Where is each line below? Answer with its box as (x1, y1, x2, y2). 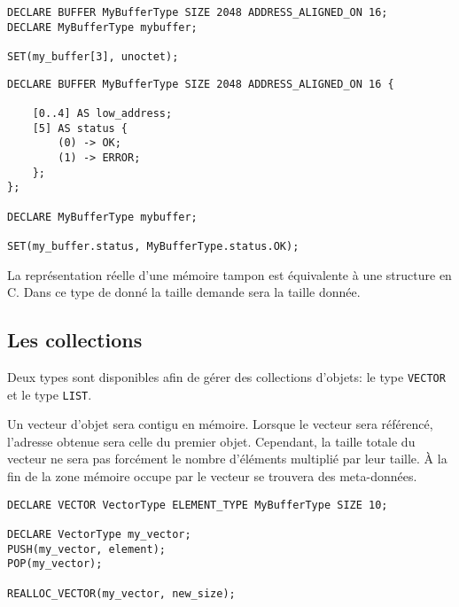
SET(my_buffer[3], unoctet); (7, 50, 179, 63)
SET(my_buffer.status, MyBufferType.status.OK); (7, 239, 300, 253)
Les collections (7, 326, 143, 354)
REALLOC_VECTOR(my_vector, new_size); (7, 587, 236, 600)
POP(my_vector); (7, 557, 103, 571)
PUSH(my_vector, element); (7, 542, 166, 556)
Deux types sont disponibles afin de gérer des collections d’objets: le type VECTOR (7, 367, 446, 385)
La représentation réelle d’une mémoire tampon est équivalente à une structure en (7, 265, 452, 284)
